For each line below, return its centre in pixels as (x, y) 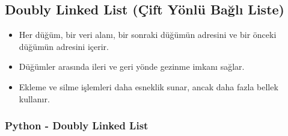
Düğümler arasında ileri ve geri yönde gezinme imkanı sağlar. (132, 66)
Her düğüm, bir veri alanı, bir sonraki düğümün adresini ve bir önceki (148, 35)
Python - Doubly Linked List (77, 125)
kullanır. (34, 98)
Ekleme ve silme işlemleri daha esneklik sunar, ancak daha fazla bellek (149, 86)
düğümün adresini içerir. (64, 46)
